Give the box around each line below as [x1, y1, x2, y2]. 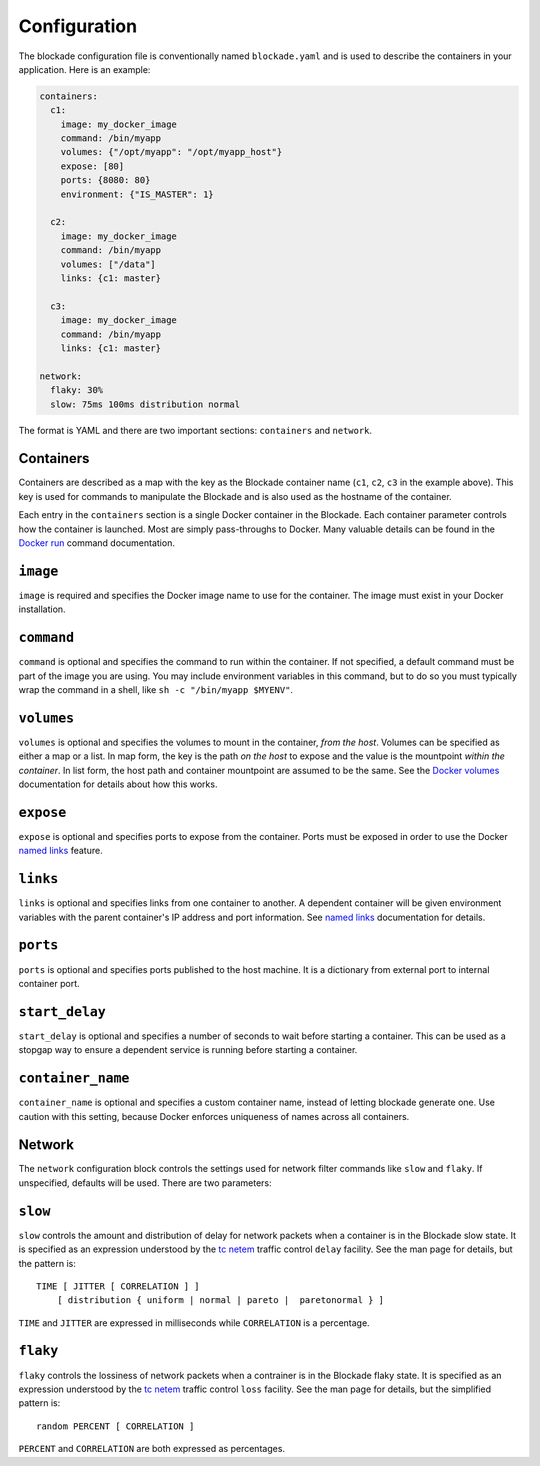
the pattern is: [18, 1257, 77, 1269]
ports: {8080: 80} [60, 175, 151, 186]
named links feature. [18, 845, 104, 857]
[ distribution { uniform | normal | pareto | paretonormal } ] [56, 1295, 385, 1306]
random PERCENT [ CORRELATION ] [36, 1420, 195, 1432]
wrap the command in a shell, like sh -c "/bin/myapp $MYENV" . [18, 683, 294, 695]
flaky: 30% [50, 385, 104, 396]
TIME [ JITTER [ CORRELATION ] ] [36, 1280, 200, 1292]
